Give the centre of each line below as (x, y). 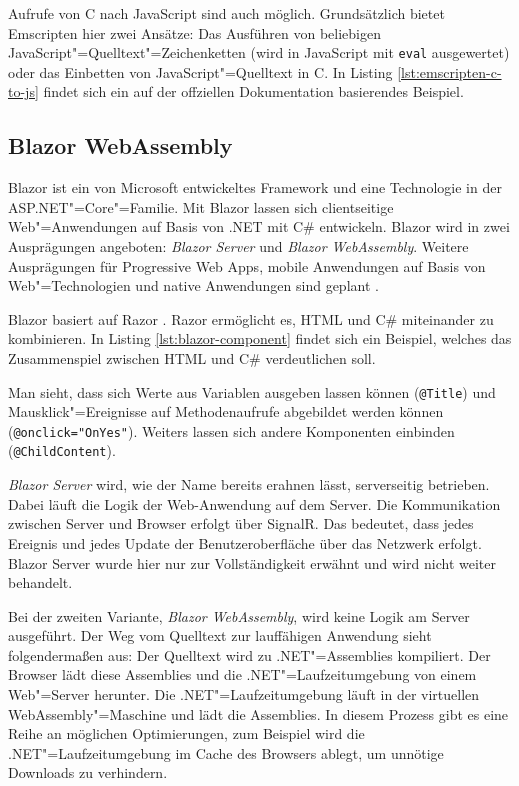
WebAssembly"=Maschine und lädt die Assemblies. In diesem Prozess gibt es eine (258, 713)
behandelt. (40, 582)
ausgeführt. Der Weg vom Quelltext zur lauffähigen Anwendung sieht (220, 635)
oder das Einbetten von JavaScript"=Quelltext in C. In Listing (200, 71)
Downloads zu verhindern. (88, 772)
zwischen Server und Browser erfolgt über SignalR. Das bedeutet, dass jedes (241, 523)
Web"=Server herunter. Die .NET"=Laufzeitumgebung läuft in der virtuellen (244, 694)
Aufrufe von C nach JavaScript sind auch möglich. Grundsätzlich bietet (226, 13)
